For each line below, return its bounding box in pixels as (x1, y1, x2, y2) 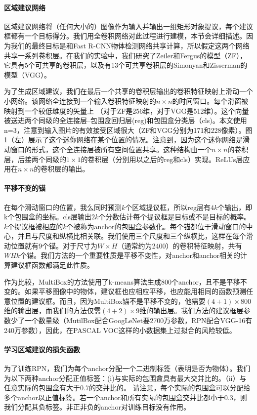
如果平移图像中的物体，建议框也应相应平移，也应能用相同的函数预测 (24, 286, 246, 296)
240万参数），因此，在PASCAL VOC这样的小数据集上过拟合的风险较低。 (4, 325, 236, 335)
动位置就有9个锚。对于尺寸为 (4, 240, 97, 250)
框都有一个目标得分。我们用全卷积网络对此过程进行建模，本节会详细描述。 (4, 31, 246, 41)
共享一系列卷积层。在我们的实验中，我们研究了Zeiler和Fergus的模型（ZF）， (4, 50, 247, 60)
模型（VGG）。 (4, 69, 51, 80)
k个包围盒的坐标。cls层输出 (4, 211, 92, 222)
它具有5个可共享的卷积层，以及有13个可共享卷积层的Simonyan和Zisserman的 (4, 60, 248, 70)
